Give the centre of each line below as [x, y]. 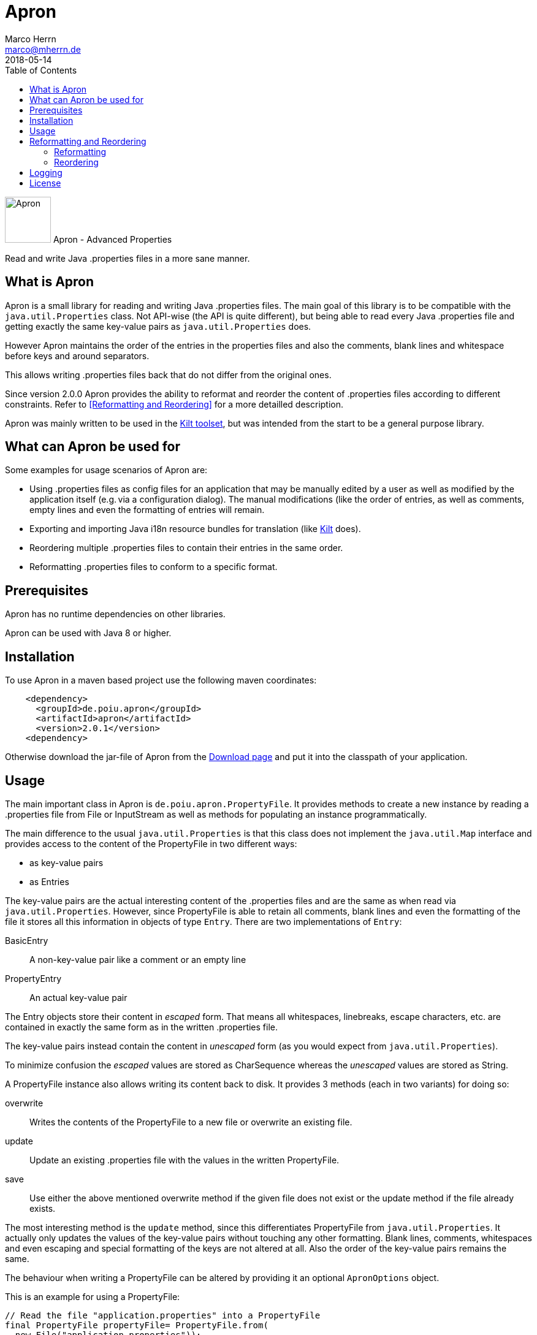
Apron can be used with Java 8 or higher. [88, 633]
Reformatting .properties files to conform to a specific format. [154, 567]
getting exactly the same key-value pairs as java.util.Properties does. [158, 326]
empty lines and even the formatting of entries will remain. [147, 510]
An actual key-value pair [78, 997]
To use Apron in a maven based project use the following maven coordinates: [161, 680]
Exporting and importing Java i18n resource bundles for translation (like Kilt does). [195, 529]
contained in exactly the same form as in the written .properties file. [142, 1027]
